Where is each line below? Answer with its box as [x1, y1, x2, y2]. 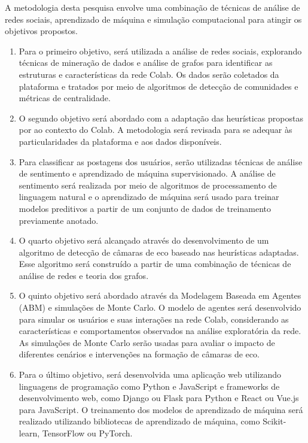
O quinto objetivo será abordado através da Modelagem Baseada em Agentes [19, 289, 301, 302]
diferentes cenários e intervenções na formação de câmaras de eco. [19, 348, 260, 360]
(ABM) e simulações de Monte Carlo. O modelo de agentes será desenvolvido [19, 301, 301, 314]
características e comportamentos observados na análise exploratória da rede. [19, 324, 301, 337]
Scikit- [263, 415, 286, 427]
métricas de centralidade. [19, 92, 111, 104]
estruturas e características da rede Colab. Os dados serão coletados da [19, 68, 279, 80]
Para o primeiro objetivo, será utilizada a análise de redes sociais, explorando [19, 44, 302, 57]
